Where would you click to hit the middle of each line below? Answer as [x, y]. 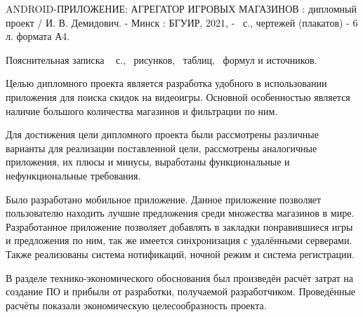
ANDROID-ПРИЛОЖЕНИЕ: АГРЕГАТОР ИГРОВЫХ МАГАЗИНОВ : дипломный [181, 8]
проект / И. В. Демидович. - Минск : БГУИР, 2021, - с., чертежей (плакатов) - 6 [182, 22]
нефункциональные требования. [73, 175]
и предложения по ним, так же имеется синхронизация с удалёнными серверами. [179, 240]
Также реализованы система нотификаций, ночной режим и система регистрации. [180, 254]
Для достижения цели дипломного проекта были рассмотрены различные [162, 134]
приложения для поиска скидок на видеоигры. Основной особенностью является [178, 96]
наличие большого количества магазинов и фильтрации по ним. [142, 110]
